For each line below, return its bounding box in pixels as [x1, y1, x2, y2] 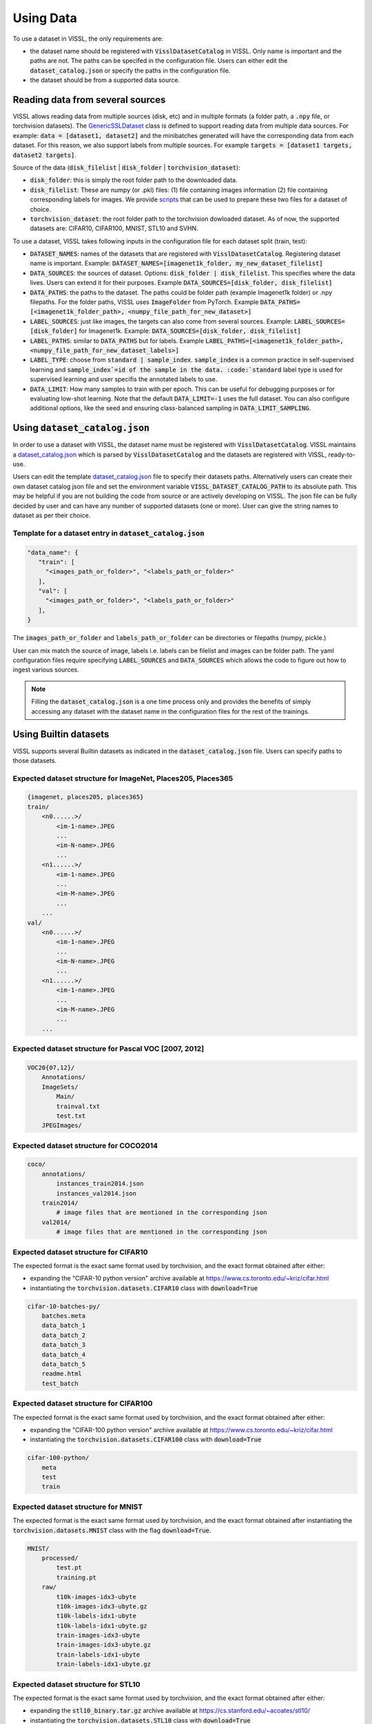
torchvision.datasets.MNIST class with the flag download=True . [12, 1526, 211, 1534]
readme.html [41, 1370, 83, 1378]
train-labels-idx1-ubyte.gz [56, 1661, 152, 1668]
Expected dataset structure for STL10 [12, 1679, 141, 1689]
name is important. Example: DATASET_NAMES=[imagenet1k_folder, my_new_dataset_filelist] [30, 259, 323, 268]
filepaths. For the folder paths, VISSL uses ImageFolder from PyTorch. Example [30, 298, 259, 306]
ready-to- [328, 450, 356, 459]
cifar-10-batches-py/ [27, 1302, 101, 1310]
